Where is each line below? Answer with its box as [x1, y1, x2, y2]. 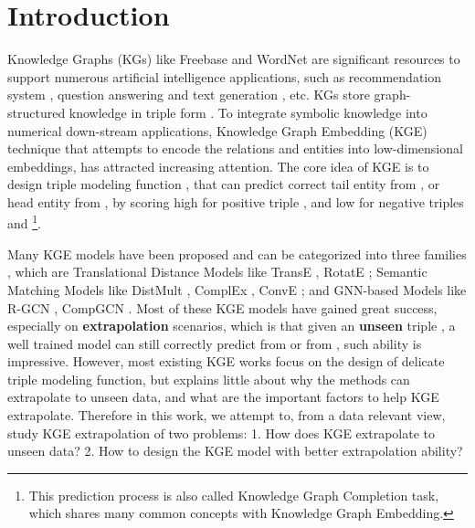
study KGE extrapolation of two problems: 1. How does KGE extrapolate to [7, 423, 436, 442]
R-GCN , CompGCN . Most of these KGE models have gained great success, [7, 298, 438, 317]
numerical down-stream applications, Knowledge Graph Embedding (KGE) [7, 121, 427, 140]
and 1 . [7, 211, 41, 233]
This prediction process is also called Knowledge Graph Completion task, [28, 485, 439, 504]
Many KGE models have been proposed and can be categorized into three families [7, 244, 467, 263]
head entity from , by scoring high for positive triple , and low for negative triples [7, 192, 464, 211]
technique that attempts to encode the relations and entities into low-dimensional [7, 139, 463, 158]
